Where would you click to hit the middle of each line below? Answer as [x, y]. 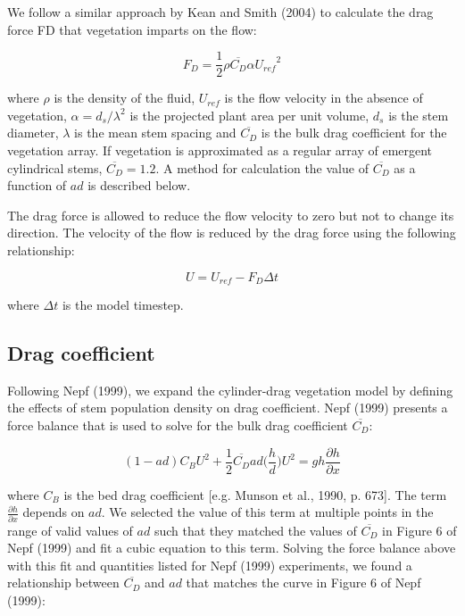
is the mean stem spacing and [155, 133]
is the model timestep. [123, 305]
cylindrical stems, [55, 167]
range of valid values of [70, 530]
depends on [54, 512]
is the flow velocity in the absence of [324, 98]
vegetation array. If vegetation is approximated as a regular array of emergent [220, 150]
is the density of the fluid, [125, 98]
